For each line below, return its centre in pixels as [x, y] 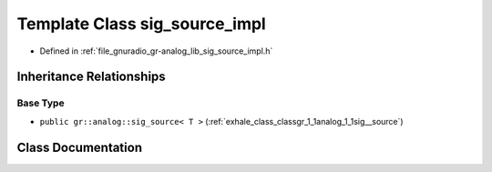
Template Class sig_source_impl [141, 24]
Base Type [41, 103]
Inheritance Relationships [91, 77]
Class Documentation [80, 147]
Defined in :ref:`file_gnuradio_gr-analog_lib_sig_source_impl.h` [156, 51]
